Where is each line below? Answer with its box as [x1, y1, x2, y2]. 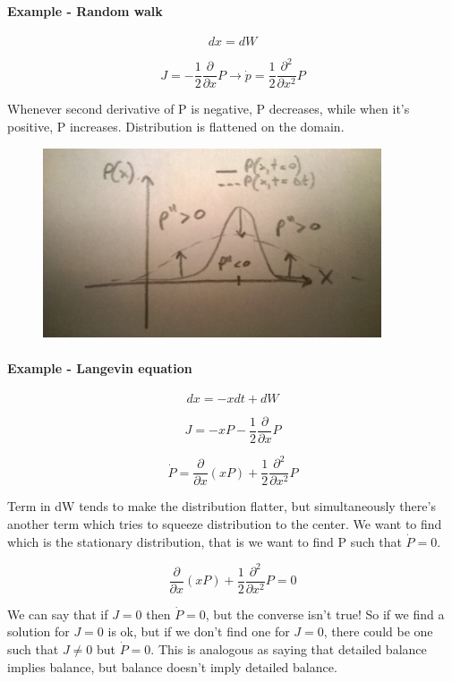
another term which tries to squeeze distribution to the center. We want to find [7, 515, 442, 533]
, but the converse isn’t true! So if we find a [205, 604, 445, 623]
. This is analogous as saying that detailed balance [150, 639, 427, 658]
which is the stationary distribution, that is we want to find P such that [7, 532, 402, 550]
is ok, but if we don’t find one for [107, 622, 290, 641]
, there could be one [323, 622, 433, 641]
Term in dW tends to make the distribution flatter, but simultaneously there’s [7, 497, 436, 516]
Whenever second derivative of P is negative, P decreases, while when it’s [7, 99, 410, 118]
